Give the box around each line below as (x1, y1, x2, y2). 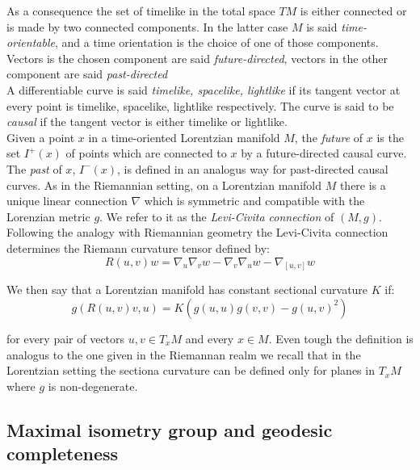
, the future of (294, 128, 363, 145)
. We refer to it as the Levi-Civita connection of (99, 208, 334, 225)
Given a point (6, 128, 75, 145)
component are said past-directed (6, 65, 168, 82)
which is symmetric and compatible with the (144, 192, 365, 209)
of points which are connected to (65, 145, 227, 162)
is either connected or (300, 2, 407, 19)
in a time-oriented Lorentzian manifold (88, 128, 280, 145)
